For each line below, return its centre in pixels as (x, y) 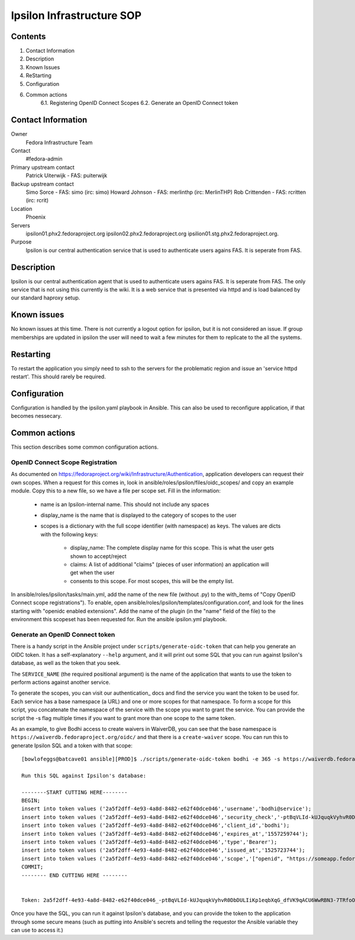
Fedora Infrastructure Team (59, 142)
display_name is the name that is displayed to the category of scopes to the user (138, 515)
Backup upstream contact (42, 184)
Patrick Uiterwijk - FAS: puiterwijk (67, 175)
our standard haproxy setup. (46, 298)
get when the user (92, 573)
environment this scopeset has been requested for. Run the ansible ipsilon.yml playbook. (119, 619)
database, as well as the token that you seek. (66, 663)
